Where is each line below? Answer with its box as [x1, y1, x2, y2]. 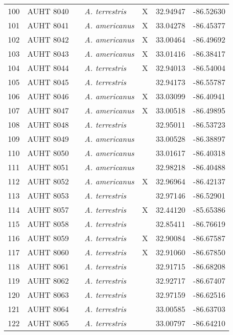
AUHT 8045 [27, 76, 69, 88]
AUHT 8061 [27, 261, 69, 272]
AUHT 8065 [27, 317, 69, 329]
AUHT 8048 [27, 119, 69, 130]
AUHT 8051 [27, 161, 69, 173]
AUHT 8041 [27, 20, 69, 31]
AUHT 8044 [27, 62, 69, 73]
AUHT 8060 [27, 246, 69, 258]
